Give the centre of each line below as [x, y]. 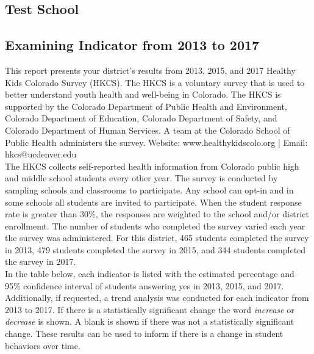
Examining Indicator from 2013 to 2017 [132, 45]
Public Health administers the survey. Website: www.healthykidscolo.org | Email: [156, 142]
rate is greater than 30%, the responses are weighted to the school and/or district [157, 214]
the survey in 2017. [41, 262]
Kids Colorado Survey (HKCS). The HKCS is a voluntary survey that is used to [155, 82]
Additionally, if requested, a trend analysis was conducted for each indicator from [157, 298]
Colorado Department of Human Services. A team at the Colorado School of [148, 130]
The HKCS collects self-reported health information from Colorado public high [152, 166]
